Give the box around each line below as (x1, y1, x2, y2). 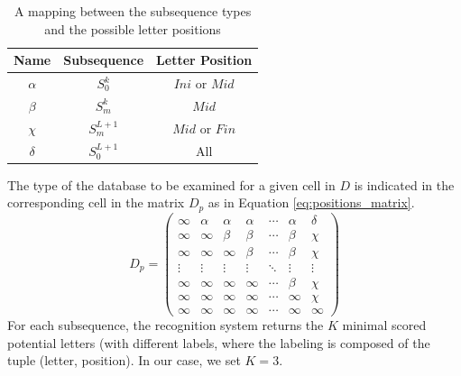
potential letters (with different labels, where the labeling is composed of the (7, 333, 430, 352)
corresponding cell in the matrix (7, 193, 185, 212)
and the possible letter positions (44, 19, 221, 38)
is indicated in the (354, 175, 455, 194)
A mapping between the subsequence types (14, 2, 252, 20)
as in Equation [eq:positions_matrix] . (207, 193, 415, 212)
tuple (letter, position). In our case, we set (7, 351, 241, 370)
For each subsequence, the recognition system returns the (7, 315, 324, 334)
